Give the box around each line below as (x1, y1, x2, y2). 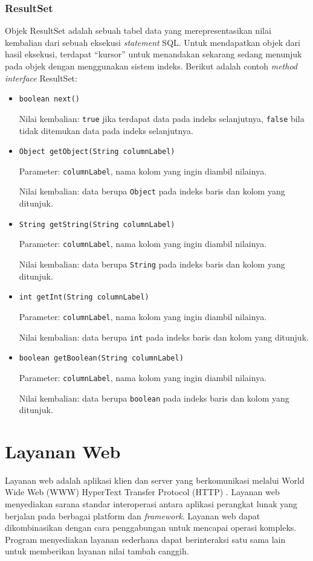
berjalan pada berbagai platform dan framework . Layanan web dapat (5, 509, 260, 522)
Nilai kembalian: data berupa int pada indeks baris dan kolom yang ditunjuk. (19, 330, 309, 343)
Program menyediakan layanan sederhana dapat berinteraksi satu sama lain (5, 533, 286, 545)
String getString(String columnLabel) (19, 220, 175, 229)
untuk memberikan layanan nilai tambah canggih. (5, 545, 189, 557)
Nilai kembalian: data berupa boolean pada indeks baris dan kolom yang (19, 391, 289, 404)
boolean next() (19, 95, 80, 104)
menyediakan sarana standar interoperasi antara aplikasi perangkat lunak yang (5, 498, 297, 510)
